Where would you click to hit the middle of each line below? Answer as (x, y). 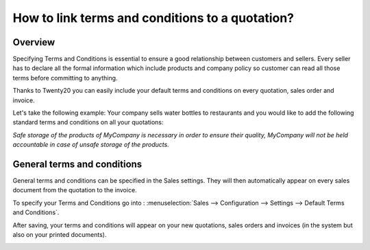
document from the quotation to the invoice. (75, 190)
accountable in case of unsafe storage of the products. (91, 145)
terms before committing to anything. (65, 78)
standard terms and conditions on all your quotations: (88, 122)
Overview (34, 42)
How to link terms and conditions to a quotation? (153, 18)
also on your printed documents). (60, 235)
